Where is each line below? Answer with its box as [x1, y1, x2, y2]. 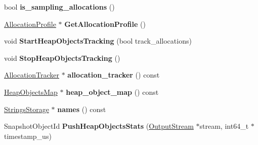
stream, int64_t [199, 121, 249, 131]
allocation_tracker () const [67, 69, 160, 80]
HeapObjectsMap [4, 86, 58, 97]
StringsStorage [4, 103, 49, 114]
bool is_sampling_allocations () [4, 2, 115, 12]
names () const [57, 103, 106, 114]
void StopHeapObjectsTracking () [4, 52, 120, 63]
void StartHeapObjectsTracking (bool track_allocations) [4, 35, 192, 46]
